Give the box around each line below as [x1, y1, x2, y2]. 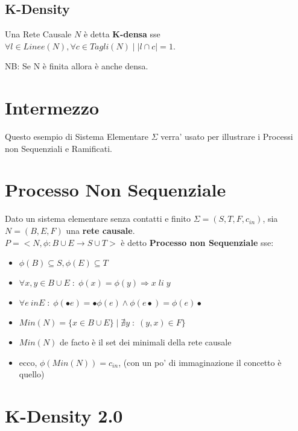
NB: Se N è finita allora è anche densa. [5, 60, 148, 72]
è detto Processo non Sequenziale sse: [121, 236, 274, 248]
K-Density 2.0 [5, 403, 123, 428]
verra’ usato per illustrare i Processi [160, 130, 293, 143]
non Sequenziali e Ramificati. [5, 142, 112, 154]
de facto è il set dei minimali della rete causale [60, 336, 232, 348]
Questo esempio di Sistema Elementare [5, 130, 149, 143]
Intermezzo [5, 95, 100, 120]
